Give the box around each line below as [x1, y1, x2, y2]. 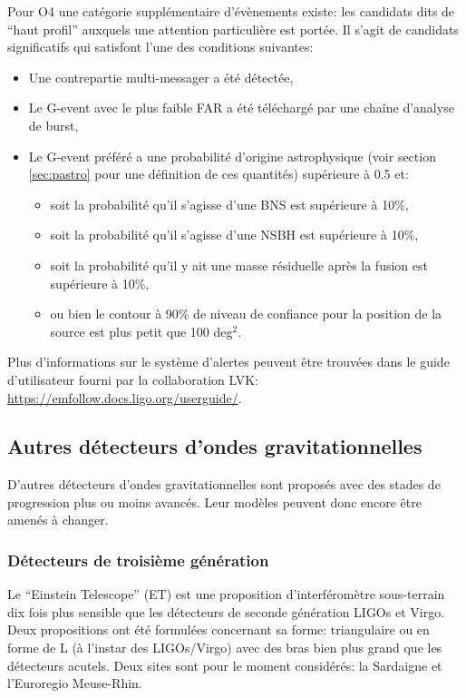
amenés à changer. [7, 510, 109, 529]
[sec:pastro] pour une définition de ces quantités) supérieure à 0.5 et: [28, 164, 409, 183]
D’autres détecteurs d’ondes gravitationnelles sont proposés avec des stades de [7, 475, 441, 494]
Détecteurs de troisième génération [7, 549, 269, 571]
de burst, [28, 115, 79, 134]
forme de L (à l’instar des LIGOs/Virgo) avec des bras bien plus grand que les [7, 638, 442, 657]
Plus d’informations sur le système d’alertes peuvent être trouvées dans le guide [7, 352, 450, 371]
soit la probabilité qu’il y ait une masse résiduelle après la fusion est [50, 255, 428, 274]
